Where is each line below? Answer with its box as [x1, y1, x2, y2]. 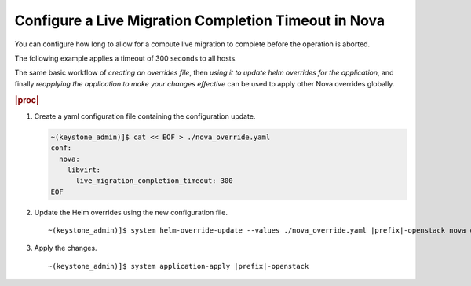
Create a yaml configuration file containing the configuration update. [34, 111, 256, 121]
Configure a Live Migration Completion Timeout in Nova [14, 12, 385, 29]
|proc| [14, 94, 39, 105]
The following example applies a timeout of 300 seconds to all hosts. [14, 53, 237, 63]
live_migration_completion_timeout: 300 [75, 177, 233, 185]
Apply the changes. [34, 244, 97, 253]
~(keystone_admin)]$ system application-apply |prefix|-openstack [48, 262, 309, 270]
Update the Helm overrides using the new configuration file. [34, 207, 228, 217]
